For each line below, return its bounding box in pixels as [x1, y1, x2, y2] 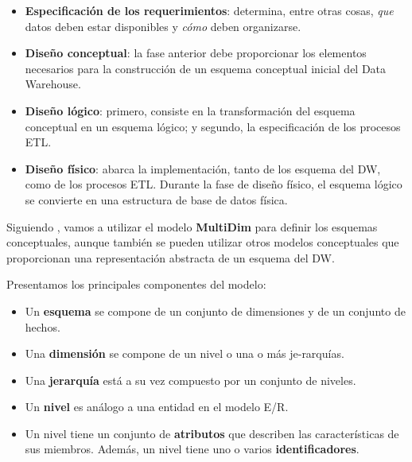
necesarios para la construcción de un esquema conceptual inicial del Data [25, 60, 387, 76]
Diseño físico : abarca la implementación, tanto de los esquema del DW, [25, 160, 381, 177]
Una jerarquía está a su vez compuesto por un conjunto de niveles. [25, 371, 356, 388]
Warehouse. [25, 76, 81, 92]
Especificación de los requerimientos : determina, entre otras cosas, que [25, 2, 394, 18]
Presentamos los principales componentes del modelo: [6, 276, 266, 293]
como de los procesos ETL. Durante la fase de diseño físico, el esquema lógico [25, 176, 402, 192]
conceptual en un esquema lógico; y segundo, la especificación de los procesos [25, 118, 401, 134]
